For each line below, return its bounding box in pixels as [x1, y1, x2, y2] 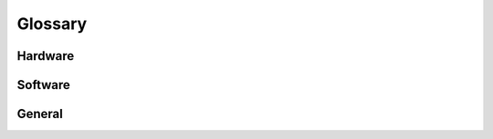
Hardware [16, 48, 75, 64]
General [16, 106, 64, 122]
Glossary [16, 14, 88, 34]
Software [16, 77, 70, 93]
